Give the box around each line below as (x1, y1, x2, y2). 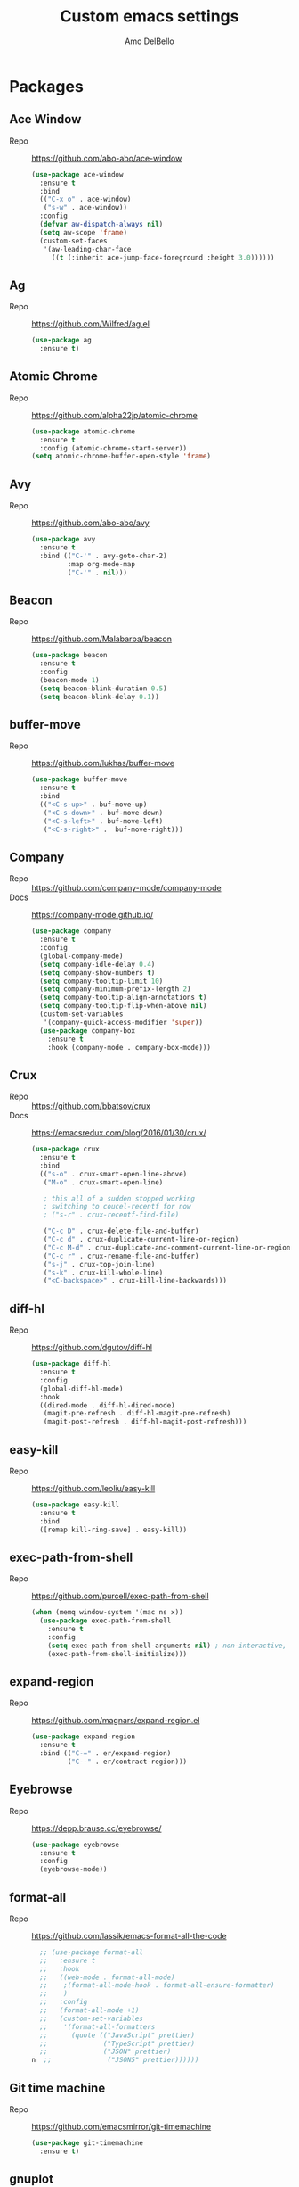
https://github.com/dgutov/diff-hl (31, 1342, 153, 1353)
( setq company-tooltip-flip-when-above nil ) (39, 1002, 207, 1011)
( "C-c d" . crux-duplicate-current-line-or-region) (43, 1235, 239, 1244)
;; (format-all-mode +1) (39, 2006, 140, 2015)
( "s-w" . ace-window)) (43, 203, 127, 212)
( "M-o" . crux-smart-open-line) (43, 1177, 164, 1187)
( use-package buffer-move (31, 775, 127, 784)
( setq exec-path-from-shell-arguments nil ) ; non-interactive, (47, 1641, 287, 1650)
